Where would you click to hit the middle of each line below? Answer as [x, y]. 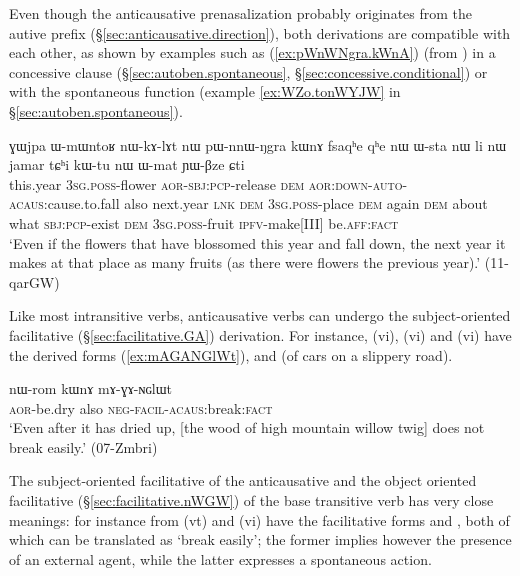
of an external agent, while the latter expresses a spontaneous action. [220, 558]
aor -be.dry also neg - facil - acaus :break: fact [141, 407]
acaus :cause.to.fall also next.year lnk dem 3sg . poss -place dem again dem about [248, 203]
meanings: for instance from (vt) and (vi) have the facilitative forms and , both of [259, 519]
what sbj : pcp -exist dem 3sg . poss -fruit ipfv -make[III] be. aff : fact [204, 222]
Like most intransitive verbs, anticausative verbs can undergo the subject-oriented [260, 315]
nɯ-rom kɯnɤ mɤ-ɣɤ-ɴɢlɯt [91, 388]
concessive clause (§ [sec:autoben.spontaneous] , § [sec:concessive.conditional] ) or [248, 71]
